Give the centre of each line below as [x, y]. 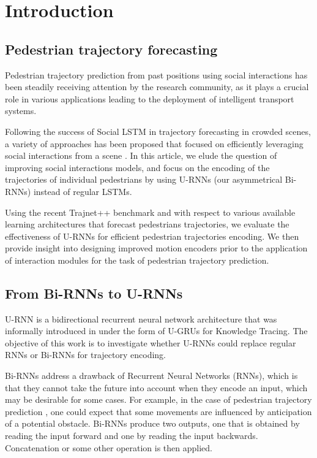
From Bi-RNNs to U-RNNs [94, 293]
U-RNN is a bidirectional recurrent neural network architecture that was [141, 319]
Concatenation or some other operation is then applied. [109, 447]
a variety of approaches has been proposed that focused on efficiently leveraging [154, 143]
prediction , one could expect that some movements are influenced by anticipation [158, 411]
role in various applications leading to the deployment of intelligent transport [150, 98]
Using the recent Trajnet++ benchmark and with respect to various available [150, 212]
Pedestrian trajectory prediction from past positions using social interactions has [156, 74]
